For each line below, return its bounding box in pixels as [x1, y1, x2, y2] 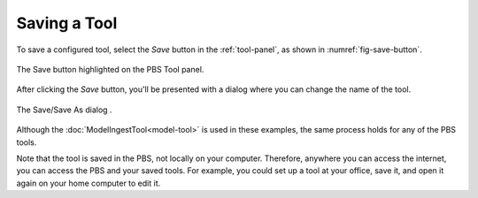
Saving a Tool [16, 13, 118, 33]
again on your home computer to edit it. [16, 178, 161, 188]
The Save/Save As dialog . [16, 104, 112, 115]
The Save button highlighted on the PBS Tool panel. [16, 64, 204, 74]
